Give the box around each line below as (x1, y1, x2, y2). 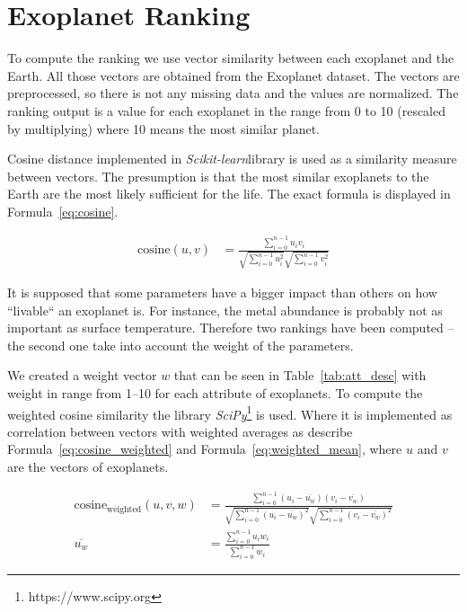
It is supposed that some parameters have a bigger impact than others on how (7, 283, 437, 302)
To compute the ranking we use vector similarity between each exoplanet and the (7, 49, 454, 67)
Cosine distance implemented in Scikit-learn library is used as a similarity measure (7, 149, 457, 168)
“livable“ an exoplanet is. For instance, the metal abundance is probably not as (7, 300, 443, 319)
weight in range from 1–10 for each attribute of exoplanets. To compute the (7, 384, 423, 402)
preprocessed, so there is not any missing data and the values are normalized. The (7, 84, 459, 102)
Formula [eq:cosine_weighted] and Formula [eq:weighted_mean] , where (7, 439, 402, 458)
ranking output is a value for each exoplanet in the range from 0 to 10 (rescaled (7, 101, 446, 120)
